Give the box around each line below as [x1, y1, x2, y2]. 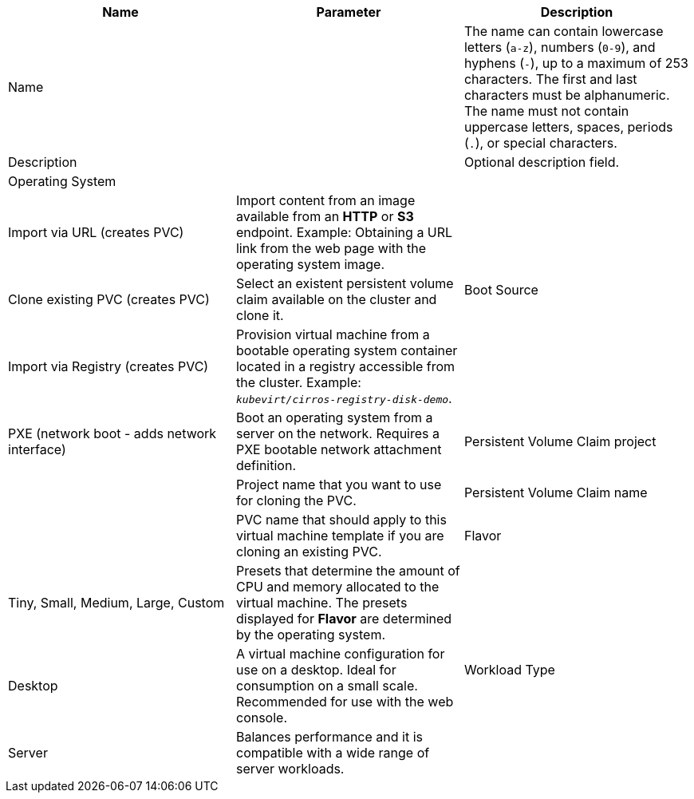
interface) [8, 441, 66, 457]
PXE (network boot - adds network [8, 425, 217, 441]
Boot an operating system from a [235, 409, 433, 425]
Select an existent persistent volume [235, 275, 454, 291]
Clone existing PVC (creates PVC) [8, 291, 210, 307]
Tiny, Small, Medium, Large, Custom [8, 595, 225, 611]
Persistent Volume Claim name [463, 485, 648, 500]
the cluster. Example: [235, 374, 361, 390]
